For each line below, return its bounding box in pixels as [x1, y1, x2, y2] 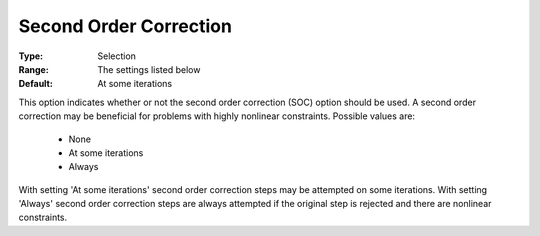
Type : [18, 50, 44, 62]
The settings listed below [97, 63, 201, 75]
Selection [97, 50, 137, 62]
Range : [18, 63, 49, 75]
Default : [18, 78, 54, 90]
